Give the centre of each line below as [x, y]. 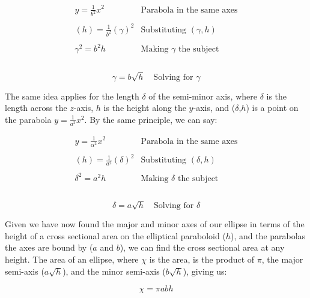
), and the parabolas [268, 235]
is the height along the [145, 108]
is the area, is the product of [202, 259]
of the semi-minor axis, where [203, 96]
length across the [36, 108]
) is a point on [272, 108]
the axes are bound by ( [49, 247]
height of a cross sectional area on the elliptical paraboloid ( [115, 235]
